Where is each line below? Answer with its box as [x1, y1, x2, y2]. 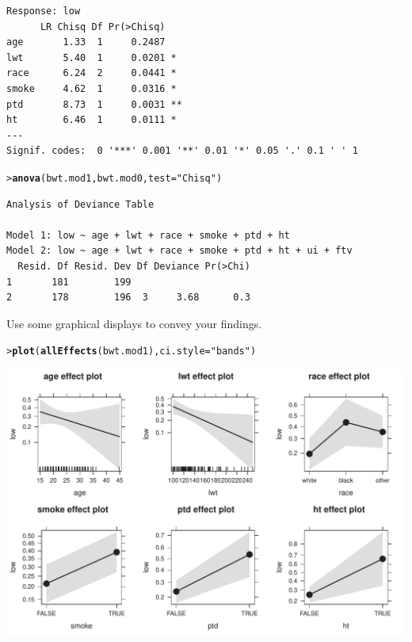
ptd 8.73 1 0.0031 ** [6, 98, 182, 110]
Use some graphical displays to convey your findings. [6, 315, 262, 331]
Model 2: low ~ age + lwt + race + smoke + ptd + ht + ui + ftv [6, 245, 353, 257]
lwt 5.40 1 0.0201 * [6, 52, 177, 63]
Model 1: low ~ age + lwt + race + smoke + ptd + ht [6, 229, 290, 241]
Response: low [6, 6, 81, 17]
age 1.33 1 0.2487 [6, 36, 166, 48]
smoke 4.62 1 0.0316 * [6, 82, 177, 94]
